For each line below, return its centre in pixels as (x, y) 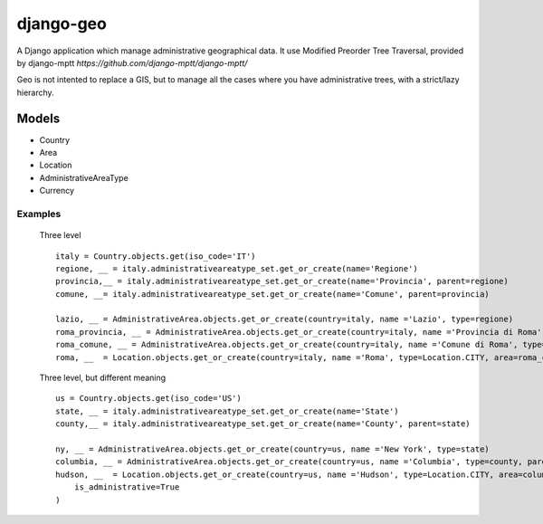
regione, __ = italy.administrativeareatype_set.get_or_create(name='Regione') (237, 268)
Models (38, 118)
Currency (57, 191)
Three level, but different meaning (103, 378)
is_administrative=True (127, 487)
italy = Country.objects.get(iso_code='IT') (156, 256)
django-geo (62, 24)
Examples (39, 214)
